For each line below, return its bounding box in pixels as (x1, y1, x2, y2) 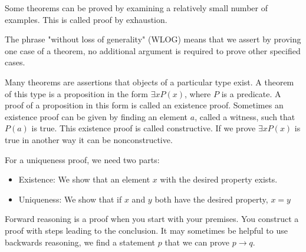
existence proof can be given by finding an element (5, 110, 188, 122)
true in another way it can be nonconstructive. (5, 133, 173, 145)
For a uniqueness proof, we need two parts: (5, 153, 160, 165)
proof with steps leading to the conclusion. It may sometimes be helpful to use (5, 224, 288, 236)
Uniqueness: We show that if (18, 193, 122, 205)
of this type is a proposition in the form (5, 87, 148, 100)
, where (184, 87, 211, 100)
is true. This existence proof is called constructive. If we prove (31, 122, 256, 134)
